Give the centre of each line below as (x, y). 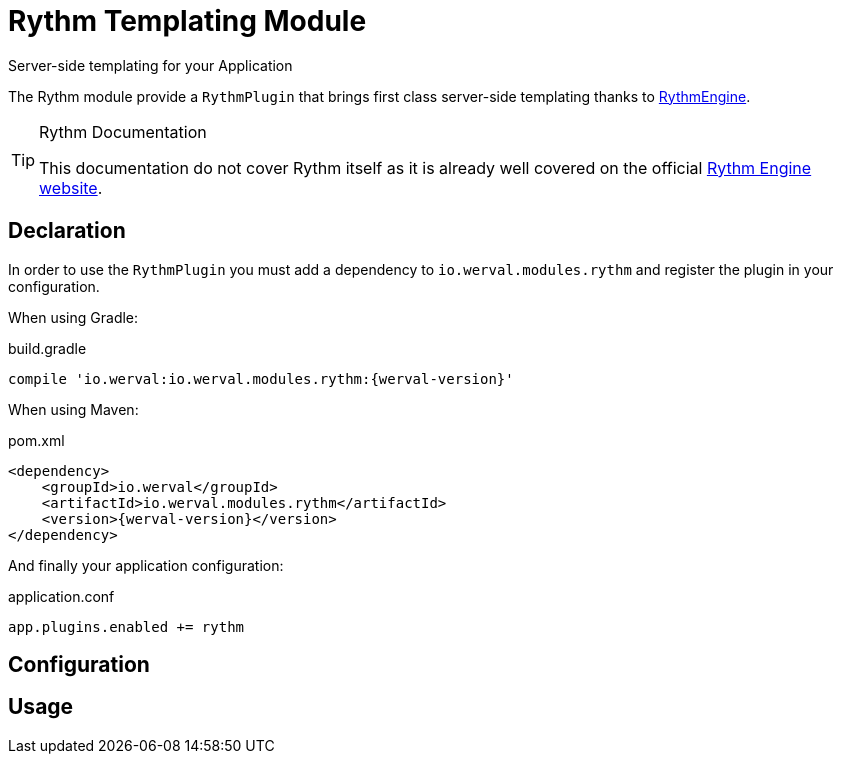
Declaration (67, 231)
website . (71, 187)
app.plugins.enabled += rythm (126, 626)
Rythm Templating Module (187, 21)
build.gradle (47, 348)
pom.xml (36, 440)
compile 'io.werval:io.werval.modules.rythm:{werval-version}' (261, 378)
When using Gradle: (73, 317)
